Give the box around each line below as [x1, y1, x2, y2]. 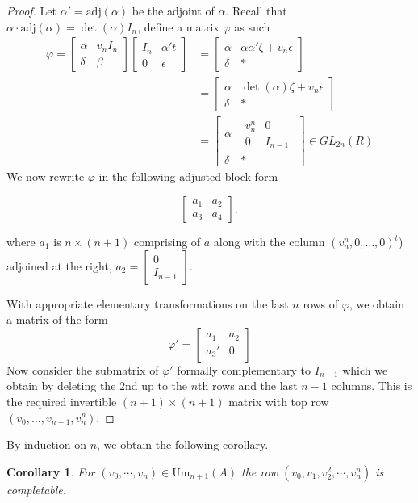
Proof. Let [6, 2, 56, 19]
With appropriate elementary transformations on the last [6, 295, 289, 312]
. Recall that [225, 2, 287, 19]
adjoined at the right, [6, 257, 112, 274]
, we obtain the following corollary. [97, 436, 269, 453]
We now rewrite [6, 168, 85, 185]
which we [342, 361, 388, 378]
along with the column [213, 233, 325, 249]
